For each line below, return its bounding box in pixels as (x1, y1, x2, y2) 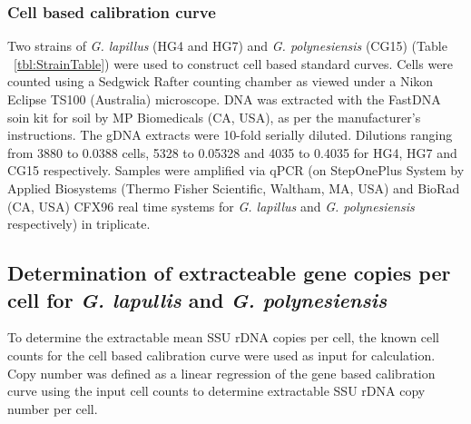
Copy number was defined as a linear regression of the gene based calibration (7, 363, 436, 382)
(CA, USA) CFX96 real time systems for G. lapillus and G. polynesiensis (7, 196, 415, 215)
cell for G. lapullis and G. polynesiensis (7, 285, 388, 313)
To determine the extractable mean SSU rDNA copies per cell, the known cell (7, 328, 439, 347)
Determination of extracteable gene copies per (7, 259, 451, 287)
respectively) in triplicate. (7, 214, 151, 233)
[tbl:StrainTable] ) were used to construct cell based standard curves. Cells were (14, 54, 454, 73)
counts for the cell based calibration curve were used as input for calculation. (7, 345, 436, 364)
